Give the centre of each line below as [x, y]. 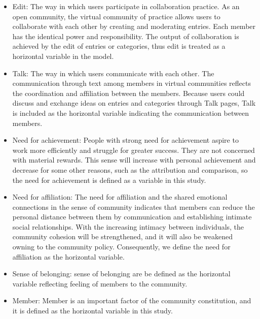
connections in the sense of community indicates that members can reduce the [134, 206]
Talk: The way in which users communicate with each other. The [113, 73]
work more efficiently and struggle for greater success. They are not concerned [134, 150]
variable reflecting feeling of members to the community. [100, 283]
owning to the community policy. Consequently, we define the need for [121, 247]
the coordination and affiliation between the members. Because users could [128, 93]
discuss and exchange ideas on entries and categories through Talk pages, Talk [134, 103]
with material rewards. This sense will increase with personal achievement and [134, 160]
